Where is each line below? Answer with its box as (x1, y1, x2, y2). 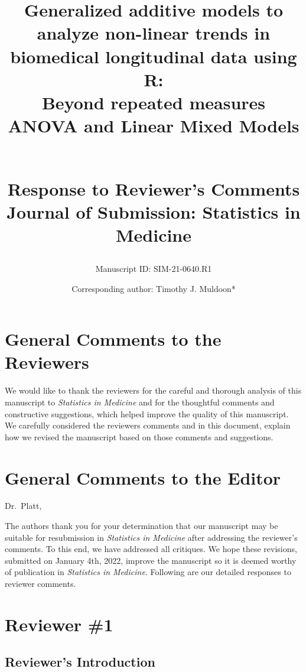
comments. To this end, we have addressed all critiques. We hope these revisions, (5, 543, 297, 555)
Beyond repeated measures (41, 90, 266, 114)
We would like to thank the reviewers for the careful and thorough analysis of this (5, 384, 302, 397)
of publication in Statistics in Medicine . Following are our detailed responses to (5, 566, 291, 578)
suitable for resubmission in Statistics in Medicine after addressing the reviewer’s (5, 531, 298, 543)
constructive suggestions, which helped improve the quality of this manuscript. (5, 407, 289, 420)
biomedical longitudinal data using (10, 44, 297, 68)
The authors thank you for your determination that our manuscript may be (5, 520, 278, 532)
